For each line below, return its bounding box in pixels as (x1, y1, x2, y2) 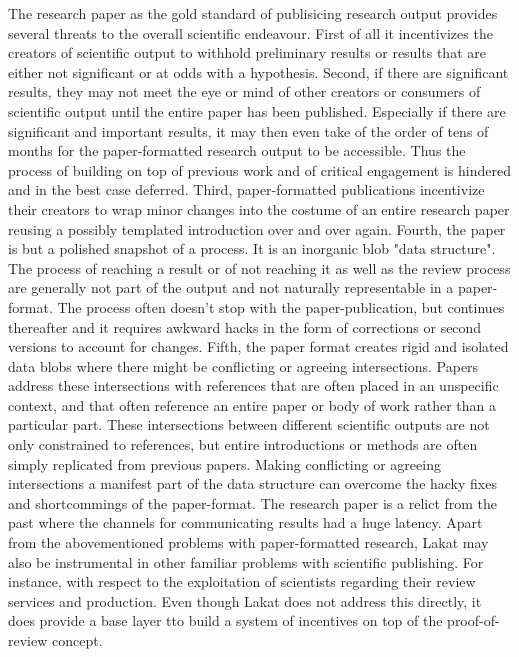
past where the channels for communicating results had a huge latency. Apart (8, 512, 483, 533)
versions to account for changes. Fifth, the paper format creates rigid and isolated (8, 336, 509, 357)
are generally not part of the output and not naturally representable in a (8, 277, 454, 298)
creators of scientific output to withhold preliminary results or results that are (8, 42, 486, 63)
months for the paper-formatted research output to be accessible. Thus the (8, 140, 466, 161)
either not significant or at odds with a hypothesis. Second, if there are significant (8, 61, 509, 82)
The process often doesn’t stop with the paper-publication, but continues (57, 296, 505, 317)
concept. (51, 630, 103, 650)
